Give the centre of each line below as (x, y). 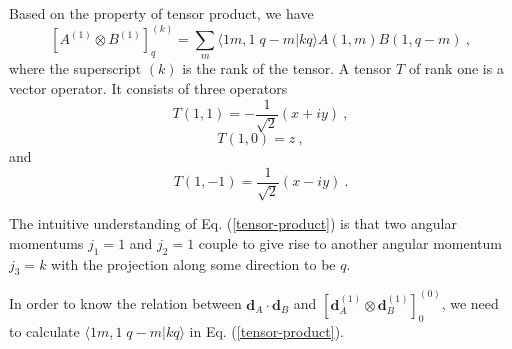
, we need (470, 303)
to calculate (44, 330)
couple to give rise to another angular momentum (350, 242)
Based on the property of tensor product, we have (161, 13)
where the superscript (75, 68)
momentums (46, 242)
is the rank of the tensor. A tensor (287, 68)
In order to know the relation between (125, 303)
